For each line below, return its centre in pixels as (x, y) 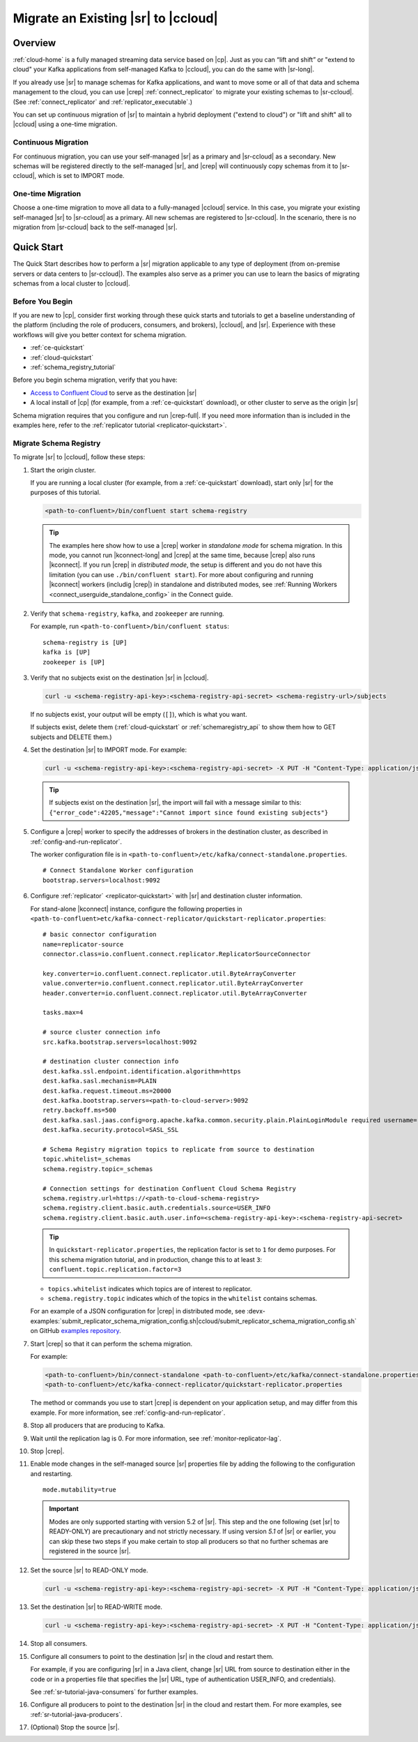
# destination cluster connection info (111, 1062)
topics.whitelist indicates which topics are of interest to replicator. (150, 1288)
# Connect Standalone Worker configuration (118, 870)
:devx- (256, 1311)
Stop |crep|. (47, 1451)
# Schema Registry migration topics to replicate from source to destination (179, 1149)
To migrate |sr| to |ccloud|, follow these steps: (79, 457)
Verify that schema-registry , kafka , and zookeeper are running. (127, 613)
